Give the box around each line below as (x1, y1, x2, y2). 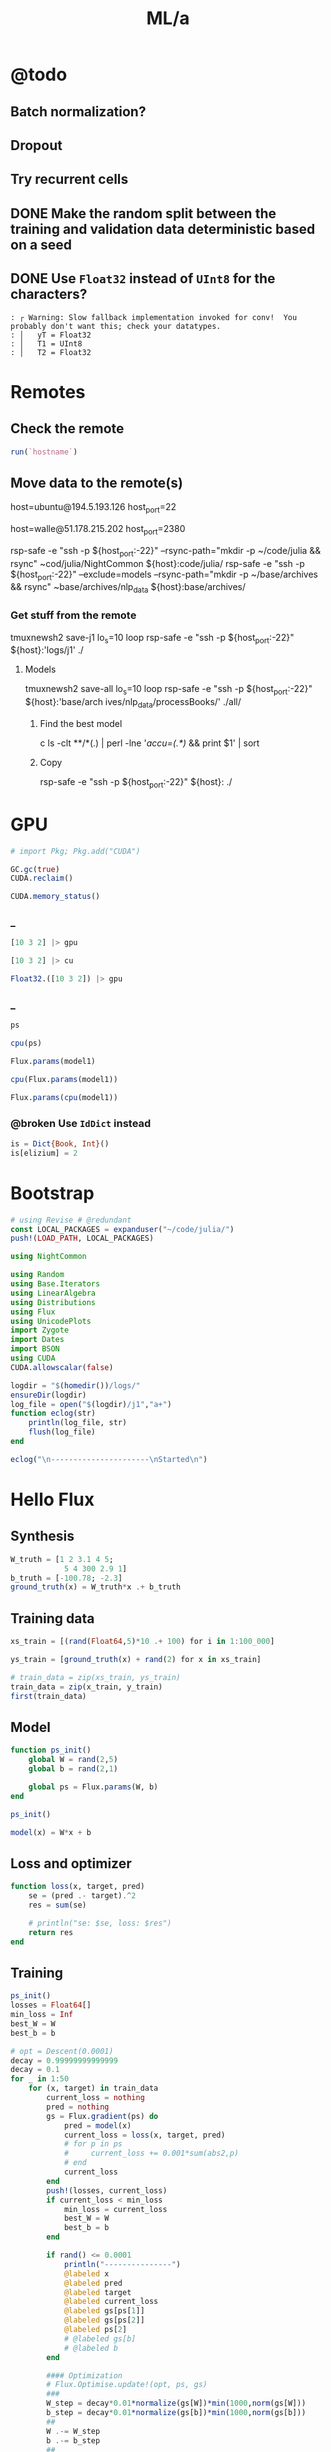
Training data (10, 1610, 95, 1627)
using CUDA (10, 1353, 56, 1364)
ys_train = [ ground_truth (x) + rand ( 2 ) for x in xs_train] (10, 1655, 262, 1665)
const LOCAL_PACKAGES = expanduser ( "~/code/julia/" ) (10, 1224, 235, 1234)
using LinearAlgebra (10, 1288, 97, 1298)
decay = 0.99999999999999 (10, 2055, 118, 2066)
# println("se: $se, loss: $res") (28, 1918, 172, 1928)
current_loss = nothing (46, 2093, 145, 2103)
